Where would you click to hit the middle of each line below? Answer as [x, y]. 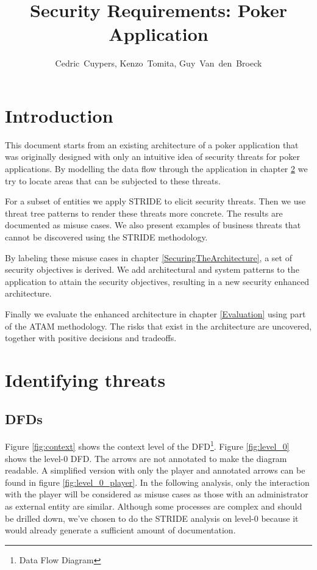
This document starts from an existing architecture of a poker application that [152, 144]
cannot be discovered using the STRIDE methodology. [106, 237]
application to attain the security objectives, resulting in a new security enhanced [157, 281]
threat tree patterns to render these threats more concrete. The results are [144, 213]
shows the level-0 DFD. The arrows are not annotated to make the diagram [146, 458]
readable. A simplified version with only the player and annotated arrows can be [155, 470]
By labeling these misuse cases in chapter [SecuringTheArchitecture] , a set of [148, 257]
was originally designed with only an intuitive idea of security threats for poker [152, 157]
